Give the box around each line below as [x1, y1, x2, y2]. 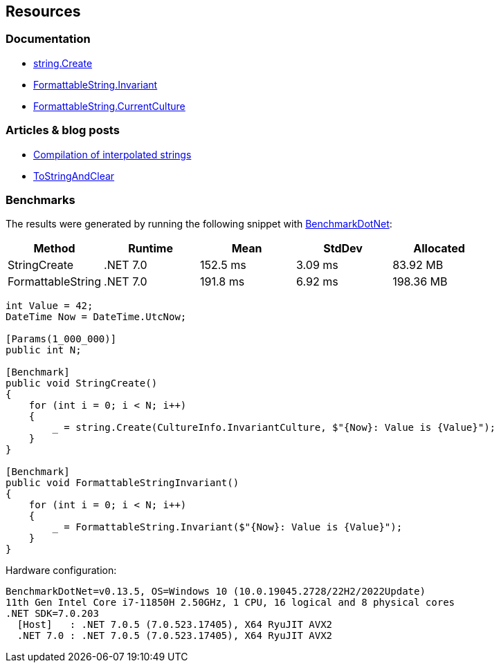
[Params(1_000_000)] [6, 333, 117, 345]
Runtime [128, 241, 173, 256]
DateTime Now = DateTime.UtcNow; [6, 311, 187, 323]
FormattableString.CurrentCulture [33, 100, 185, 112]
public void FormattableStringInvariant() [6, 477, 239, 489]
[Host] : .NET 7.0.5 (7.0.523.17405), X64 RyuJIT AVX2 [17, 619, 333, 631]
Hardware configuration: [6, 564, 117, 577]
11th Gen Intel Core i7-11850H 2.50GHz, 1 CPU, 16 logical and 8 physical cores [6, 597, 455, 609]
